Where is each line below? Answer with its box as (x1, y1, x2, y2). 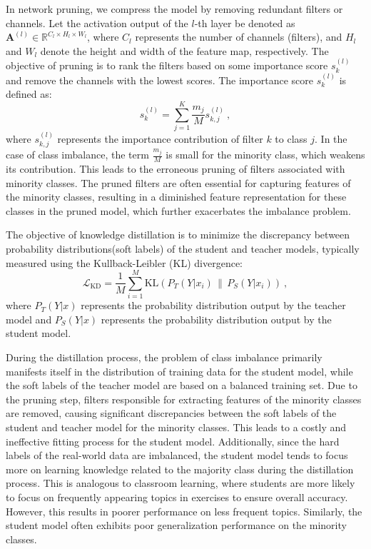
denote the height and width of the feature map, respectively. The (40, 43, 329, 58)
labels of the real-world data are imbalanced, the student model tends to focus (6, 448, 348, 463)
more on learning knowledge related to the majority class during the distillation (6, 461, 354, 476)
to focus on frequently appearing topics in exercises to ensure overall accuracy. (6, 489, 348, 504)
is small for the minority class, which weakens (166, 147, 365, 162)
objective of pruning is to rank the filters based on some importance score (6, 58, 328, 73)
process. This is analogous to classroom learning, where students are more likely (6, 475, 355, 490)
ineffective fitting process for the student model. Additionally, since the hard (6, 433, 340, 448)
